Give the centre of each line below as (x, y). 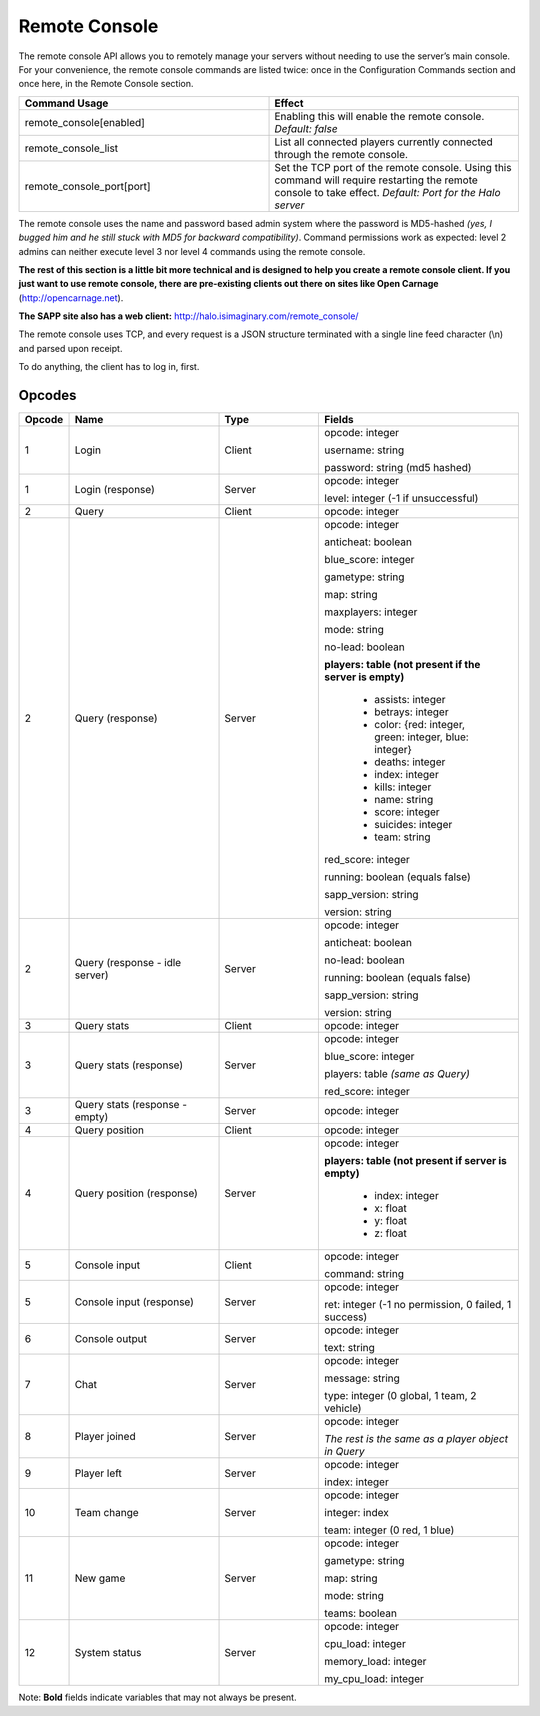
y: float (390, 1221)
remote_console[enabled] (84, 122)
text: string (349, 1348)
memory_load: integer (375, 1662)
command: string (364, 1274)
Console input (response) (134, 1302)
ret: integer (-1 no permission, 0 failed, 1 (418, 1305)
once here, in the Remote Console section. (106, 84)
